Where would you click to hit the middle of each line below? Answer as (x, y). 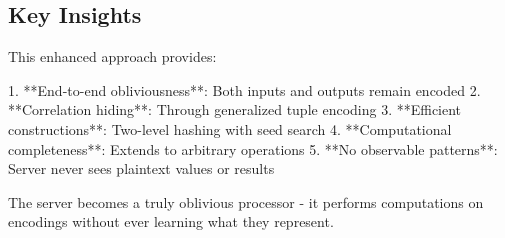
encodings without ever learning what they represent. (171, 221)
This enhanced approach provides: (112, 56)
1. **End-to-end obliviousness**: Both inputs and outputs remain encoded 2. (244, 89)
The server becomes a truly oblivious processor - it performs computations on (246, 201)
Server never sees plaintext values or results (141, 168)
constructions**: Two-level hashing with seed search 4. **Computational (230, 128)
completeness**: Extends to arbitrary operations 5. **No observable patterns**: (253, 148)
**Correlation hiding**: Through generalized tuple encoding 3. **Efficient (235, 109)
